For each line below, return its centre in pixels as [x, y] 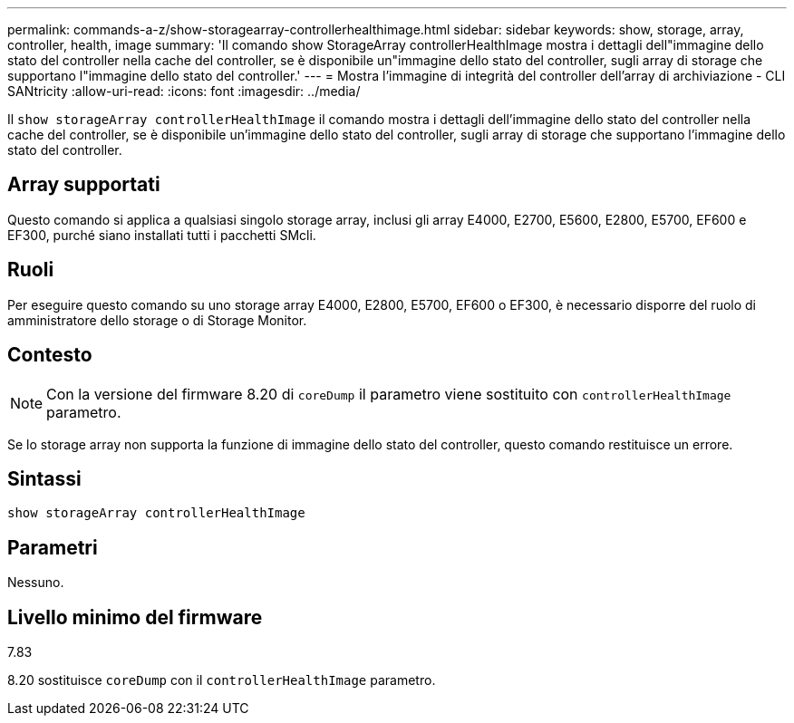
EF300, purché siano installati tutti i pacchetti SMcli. [162, 235]
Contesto [50, 355]
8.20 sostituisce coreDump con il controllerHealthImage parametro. [222, 680]
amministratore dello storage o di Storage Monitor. [157, 320]
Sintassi [44, 478]
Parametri [53, 547]
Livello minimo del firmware [135, 617]
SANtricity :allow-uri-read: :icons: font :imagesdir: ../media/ [184, 91]
